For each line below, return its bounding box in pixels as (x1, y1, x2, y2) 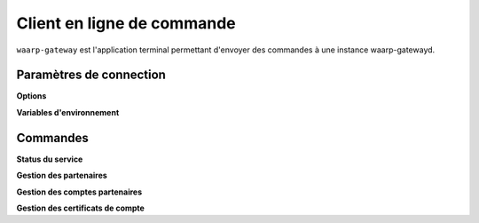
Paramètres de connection (16, 68, 166, 83)
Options (16, 91, 47, 101)
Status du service (16, 154, 83, 164)
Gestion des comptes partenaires (16, 187, 143, 197)
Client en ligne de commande (16, 13, 236, 33)
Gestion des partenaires (16, 170, 108, 181)
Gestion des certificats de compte (16, 203, 145, 213)
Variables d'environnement (16, 107, 120, 117)
